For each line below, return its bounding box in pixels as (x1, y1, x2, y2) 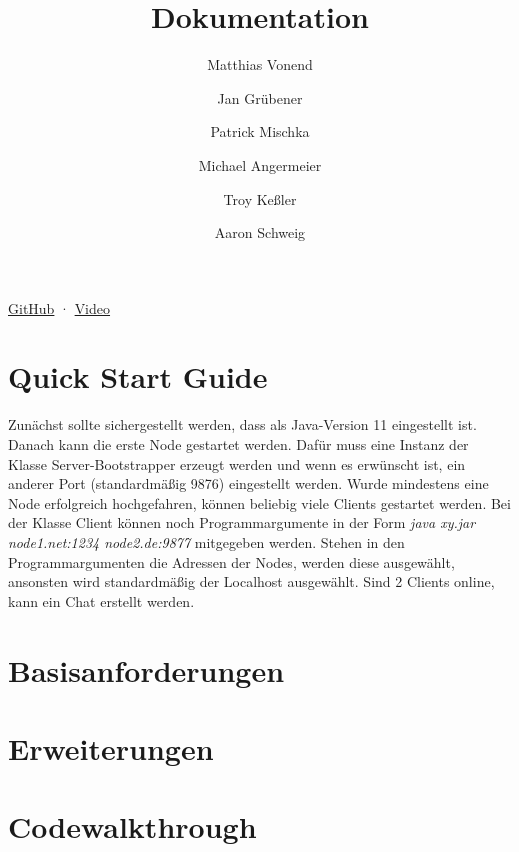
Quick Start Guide (8, 356, 268, 397)
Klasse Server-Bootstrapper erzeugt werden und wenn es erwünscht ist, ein (8, 453, 466, 474)
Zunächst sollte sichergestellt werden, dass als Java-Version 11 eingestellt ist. (8, 414, 477, 435)
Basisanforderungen (8, 649, 285, 690)
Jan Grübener (217, 87, 303, 108)
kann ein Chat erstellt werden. (8, 590, 195, 611)
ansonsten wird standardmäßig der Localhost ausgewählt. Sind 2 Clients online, (8, 571, 495, 592)
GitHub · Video (8, 297, 111, 318)
